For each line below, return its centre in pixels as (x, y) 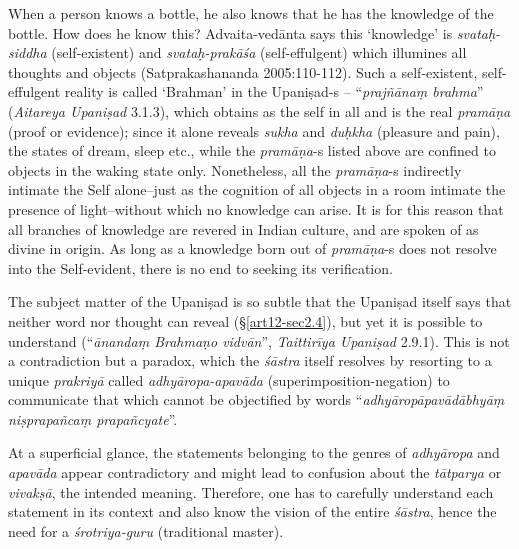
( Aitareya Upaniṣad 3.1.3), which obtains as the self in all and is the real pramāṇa (259, 110)
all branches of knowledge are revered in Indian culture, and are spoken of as (243, 228)
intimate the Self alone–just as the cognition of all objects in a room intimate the (257, 189)
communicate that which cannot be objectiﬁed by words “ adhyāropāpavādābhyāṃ (256, 399)
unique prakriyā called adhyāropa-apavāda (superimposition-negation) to (229, 379)
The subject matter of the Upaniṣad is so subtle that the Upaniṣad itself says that (260, 301)
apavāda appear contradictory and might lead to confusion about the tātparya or (255, 472)
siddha (27, 52)
